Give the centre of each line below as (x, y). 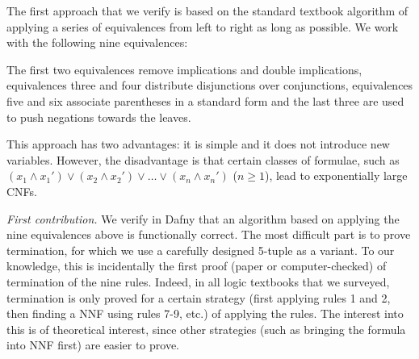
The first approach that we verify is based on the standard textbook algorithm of (207, 10)
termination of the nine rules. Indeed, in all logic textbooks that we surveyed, (198, 281)
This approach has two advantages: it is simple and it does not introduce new (198, 144)
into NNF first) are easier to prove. (93, 345)
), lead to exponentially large (336, 175)
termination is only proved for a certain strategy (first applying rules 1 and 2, (199, 297)
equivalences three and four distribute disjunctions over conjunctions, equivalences (210, 85)
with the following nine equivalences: (97, 42)
